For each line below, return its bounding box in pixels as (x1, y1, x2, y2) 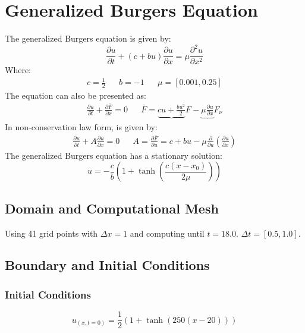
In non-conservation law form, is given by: (5, 121, 158, 133)
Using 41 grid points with (5, 227, 98, 239)
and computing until (130, 227, 205, 239)
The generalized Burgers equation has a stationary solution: (5, 149, 222, 161)
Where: (5, 64, 31, 76)
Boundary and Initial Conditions (5, 256, 210, 274)
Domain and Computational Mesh (5, 199, 219, 217)
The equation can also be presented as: (5, 89, 146, 102)
